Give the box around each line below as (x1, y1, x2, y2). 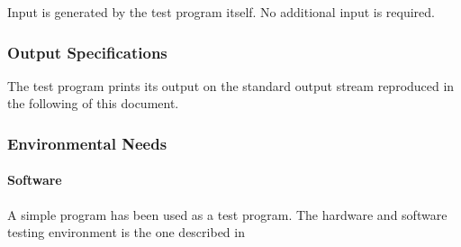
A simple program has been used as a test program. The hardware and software (7, 205, 447, 224)
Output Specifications (7, 41, 167, 63)
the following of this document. (7, 94, 179, 113)
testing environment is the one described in (7, 223, 245, 242)
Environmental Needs (7, 132, 167, 154)
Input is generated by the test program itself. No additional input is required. (7, 3, 435, 21)
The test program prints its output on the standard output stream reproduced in (7, 76, 455, 95)
